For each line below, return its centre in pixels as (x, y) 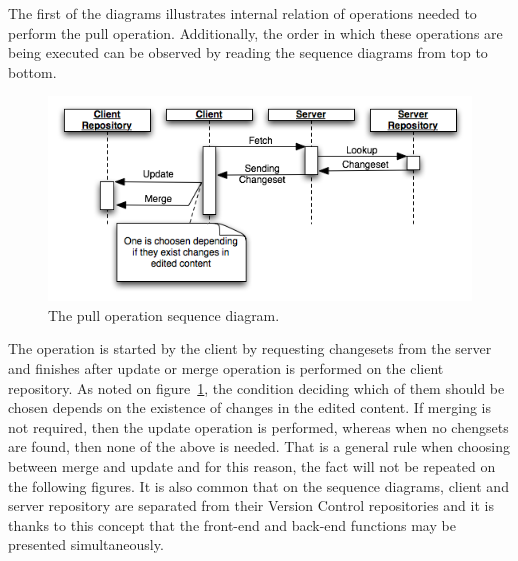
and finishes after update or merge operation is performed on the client (226, 367)
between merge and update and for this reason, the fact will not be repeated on (252, 465)
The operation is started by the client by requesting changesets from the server (250, 348)
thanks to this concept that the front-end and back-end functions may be (232, 524)
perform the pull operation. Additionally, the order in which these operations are (255, 32)
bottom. (32, 71)
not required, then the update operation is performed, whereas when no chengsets (258, 426)
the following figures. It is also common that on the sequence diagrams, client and (258, 485)
